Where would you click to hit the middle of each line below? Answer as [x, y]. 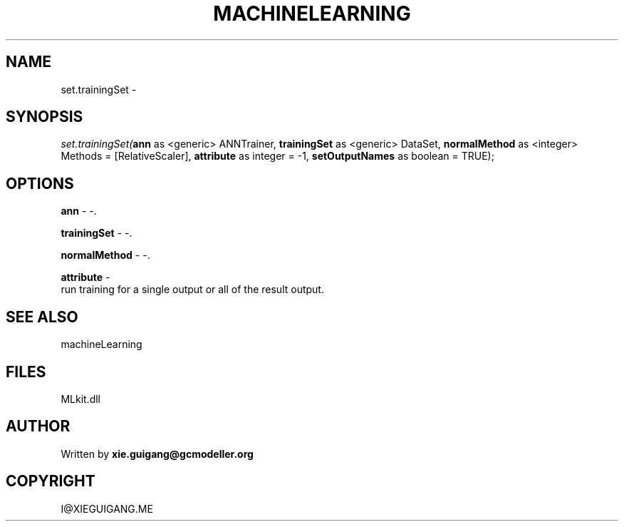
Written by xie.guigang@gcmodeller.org [157, 454]
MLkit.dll [80, 399]
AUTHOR [38, 426]
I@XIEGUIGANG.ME [107, 508]
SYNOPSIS [45, 117]
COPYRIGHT [51, 481]
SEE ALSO [42, 317]
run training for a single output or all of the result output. [192, 290]
